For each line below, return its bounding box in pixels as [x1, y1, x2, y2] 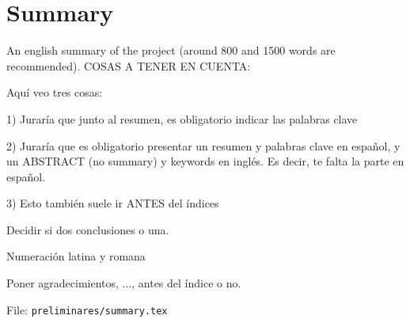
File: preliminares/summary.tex [6, 301, 168, 317]
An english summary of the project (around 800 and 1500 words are [6, 42, 336, 59]
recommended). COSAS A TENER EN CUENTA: [6, 57, 251, 74]
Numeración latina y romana [6, 248, 146, 264]
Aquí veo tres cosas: [6, 84, 103, 101]
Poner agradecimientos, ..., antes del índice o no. [6, 275, 241, 291]
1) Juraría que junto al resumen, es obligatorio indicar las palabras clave [6, 110, 358, 127]
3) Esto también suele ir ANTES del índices [6, 195, 219, 211]
